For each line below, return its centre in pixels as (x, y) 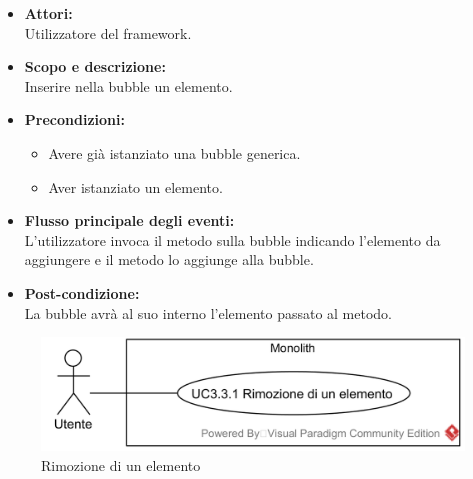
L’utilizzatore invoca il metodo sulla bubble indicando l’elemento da (232, 239)
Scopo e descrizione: (95, 66)
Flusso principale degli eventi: (129, 220)
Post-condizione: (82, 292)
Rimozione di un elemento (121, 465)
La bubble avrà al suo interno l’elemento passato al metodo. (208, 312)
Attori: (48, 13)
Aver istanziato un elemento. (135, 186)
